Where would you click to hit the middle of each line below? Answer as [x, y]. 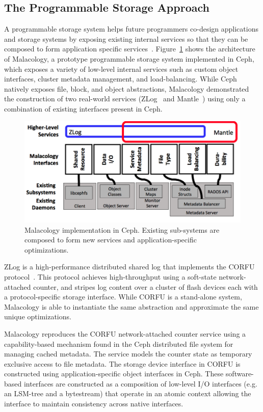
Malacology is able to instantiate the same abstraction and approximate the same [131, 306]
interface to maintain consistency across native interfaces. [94, 404]
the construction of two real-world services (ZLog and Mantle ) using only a [125, 99]
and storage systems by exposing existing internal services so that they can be [126, 38]
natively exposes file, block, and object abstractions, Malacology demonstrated [127, 88]
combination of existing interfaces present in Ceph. [83, 108]
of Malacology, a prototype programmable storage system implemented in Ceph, [129, 58]
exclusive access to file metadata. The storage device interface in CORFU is [122, 363]
